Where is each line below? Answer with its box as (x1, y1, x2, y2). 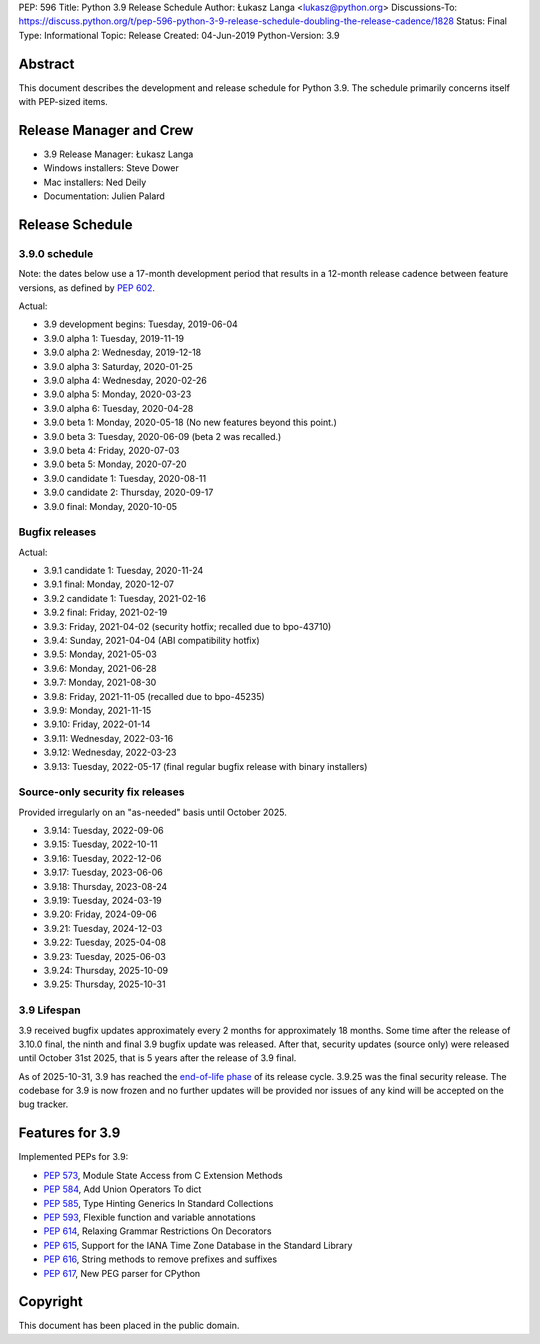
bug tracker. (18, 1098, 69, 1110)
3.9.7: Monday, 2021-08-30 (43, 676, 157, 689)
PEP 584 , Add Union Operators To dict (43, 1183, 202, 1195)
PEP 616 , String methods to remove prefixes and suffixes (43, 1253, 278, 1265)
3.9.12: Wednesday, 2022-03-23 (43, 746, 177, 759)
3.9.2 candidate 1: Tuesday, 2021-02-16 (43, 592, 207, 604)
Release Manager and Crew (18, 121, 194, 139)
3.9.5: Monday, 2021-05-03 (43, 648, 157, 660)
